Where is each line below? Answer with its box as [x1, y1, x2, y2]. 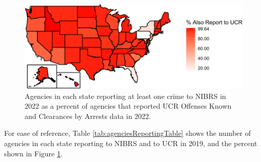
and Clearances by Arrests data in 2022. [25, 110, 151, 121]
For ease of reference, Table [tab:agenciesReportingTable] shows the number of [4, 128, 251, 138]
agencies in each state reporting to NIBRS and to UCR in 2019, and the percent [4, 137, 257, 148]
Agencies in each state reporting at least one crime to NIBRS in [25, 90, 226, 101]
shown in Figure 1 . [4, 148, 63, 158]
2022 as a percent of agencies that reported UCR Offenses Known [25, 100, 232, 111]
